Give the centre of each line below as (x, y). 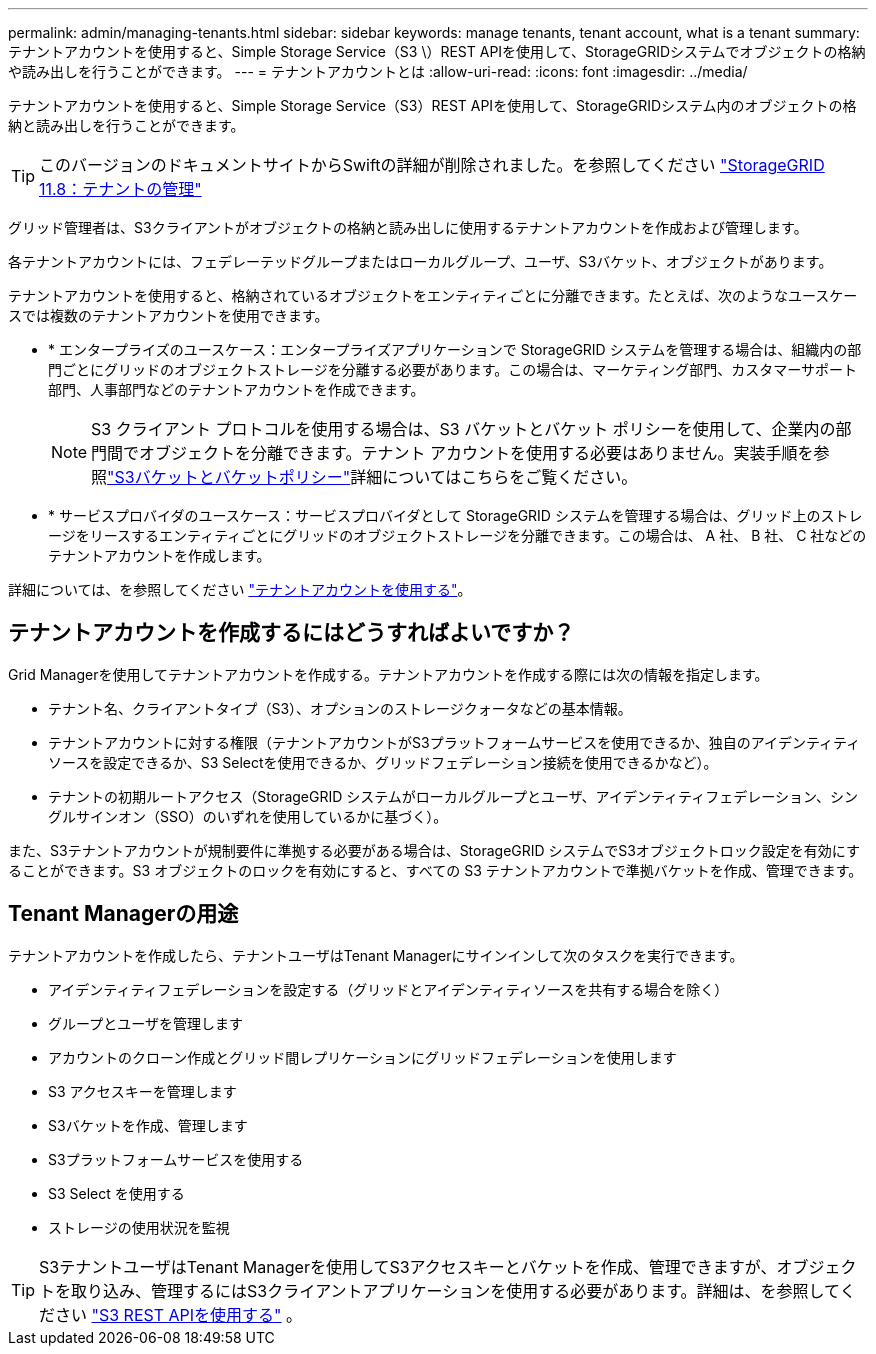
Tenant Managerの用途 (123, 914)
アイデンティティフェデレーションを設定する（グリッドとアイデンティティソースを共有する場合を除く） (388, 989)
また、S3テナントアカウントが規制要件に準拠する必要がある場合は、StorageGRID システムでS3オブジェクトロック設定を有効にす (434, 850)
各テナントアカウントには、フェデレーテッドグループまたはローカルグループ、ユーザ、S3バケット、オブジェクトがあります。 (420, 261)
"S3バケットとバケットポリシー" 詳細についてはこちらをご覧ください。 (372, 477)
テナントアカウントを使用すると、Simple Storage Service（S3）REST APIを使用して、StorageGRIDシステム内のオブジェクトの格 (432, 105)
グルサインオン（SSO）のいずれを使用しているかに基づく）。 (248, 816)
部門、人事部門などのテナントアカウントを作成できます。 (236, 389)
